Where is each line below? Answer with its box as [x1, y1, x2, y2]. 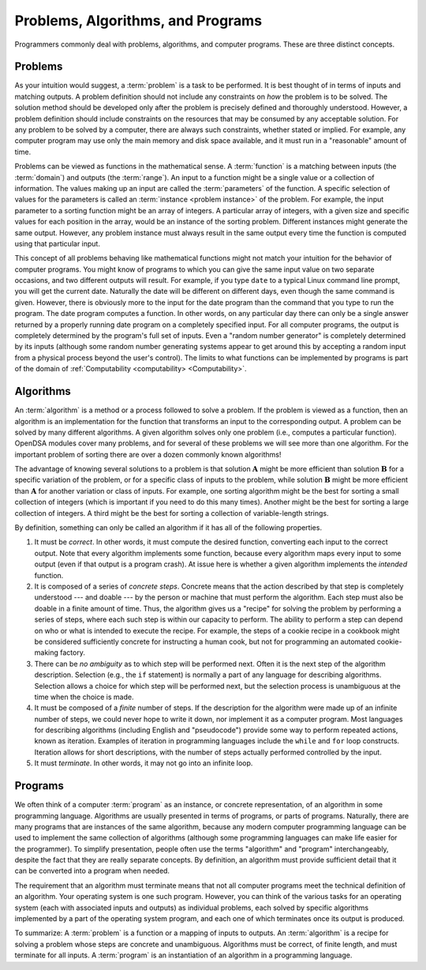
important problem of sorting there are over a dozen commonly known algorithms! [14, 449, 282, 459]
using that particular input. [14, 239, 100, 248]
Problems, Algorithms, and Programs [14, 12, 263, 29]
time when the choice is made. [34, 692, 134, 701]
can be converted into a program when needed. [14, 866, 170, 876]
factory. [59, 648, 86, 657]
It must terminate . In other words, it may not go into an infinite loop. [34, 758, 253, 768]
